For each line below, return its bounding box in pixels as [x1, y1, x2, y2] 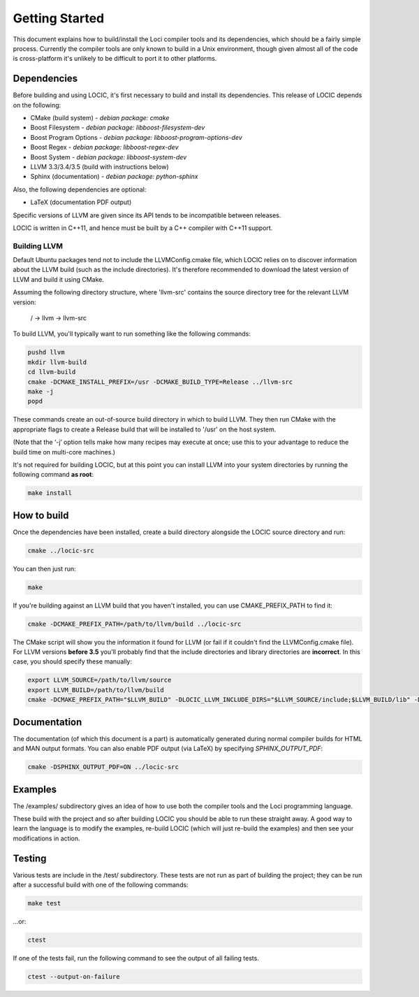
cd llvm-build [27, 368, 76, 376]
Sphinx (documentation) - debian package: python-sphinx [30, 172, 198, 181]
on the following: [13, 101, 61, 109]
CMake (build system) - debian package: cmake [30, 114, 170, 122]
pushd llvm [27, 348, 65, 357]
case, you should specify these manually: [13, 657, 133, 666]
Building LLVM [13, 241, 63, 251]
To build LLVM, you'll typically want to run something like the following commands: [13, 329, 251, 338]
